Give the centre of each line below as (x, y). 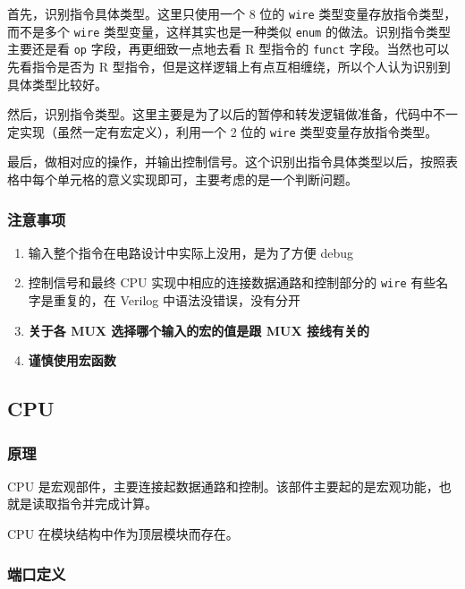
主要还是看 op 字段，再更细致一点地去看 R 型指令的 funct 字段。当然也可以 (228, 49)
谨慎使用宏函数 (72, 360)
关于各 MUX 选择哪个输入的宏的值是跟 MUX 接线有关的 (199, 330)
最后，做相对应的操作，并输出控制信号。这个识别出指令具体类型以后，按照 (226, 162)
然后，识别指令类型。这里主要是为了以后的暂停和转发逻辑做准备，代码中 (220, 114)
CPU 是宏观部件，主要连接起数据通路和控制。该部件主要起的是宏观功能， (223, 486)
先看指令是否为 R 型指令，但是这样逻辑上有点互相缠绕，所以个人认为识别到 (229, 66)
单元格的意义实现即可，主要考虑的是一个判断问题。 (207, 179)
